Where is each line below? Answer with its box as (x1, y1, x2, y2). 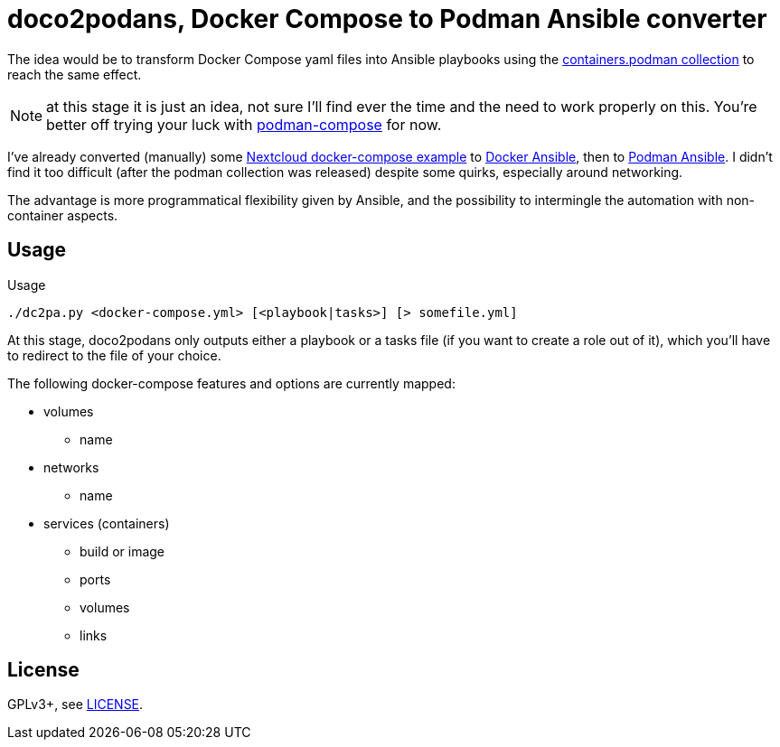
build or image (80, 543, 165, 559)
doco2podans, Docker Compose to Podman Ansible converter (7, 4, 767, 34)
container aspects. (7, 207, 118, 223)
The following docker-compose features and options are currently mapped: (7, 375, 456, 391)
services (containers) (43, 515, 170, 531)
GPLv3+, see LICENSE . (7, 696, 144, 713)
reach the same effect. (7, 66, 142, 82)
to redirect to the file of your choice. (7, 347, 221, 363)
